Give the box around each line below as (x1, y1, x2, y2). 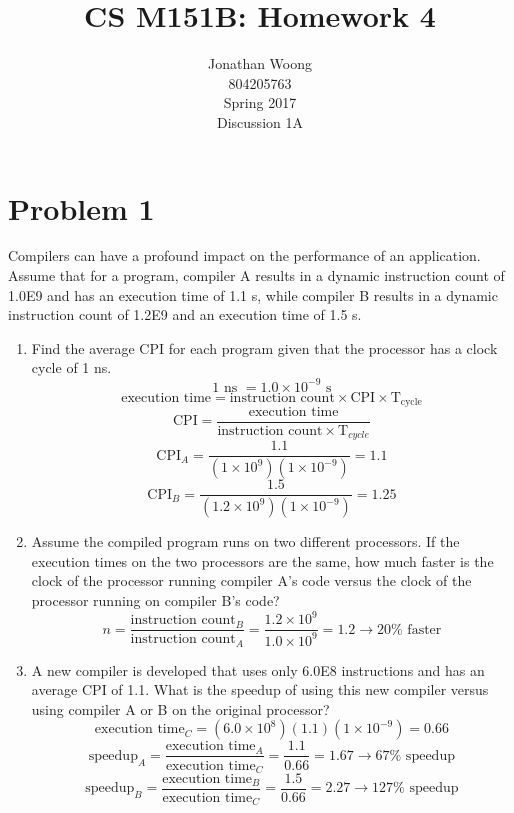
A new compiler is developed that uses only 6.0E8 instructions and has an (31, 659, 485, 680)
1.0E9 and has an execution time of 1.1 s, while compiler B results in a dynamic (8, 284, 498, 305)
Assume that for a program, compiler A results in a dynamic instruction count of (8, 265, 505, 286)
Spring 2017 (223, 92, 297, 113)
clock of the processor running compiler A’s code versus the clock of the (31, 570, 472, 591)
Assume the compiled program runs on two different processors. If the (31, 531, 460, 552)
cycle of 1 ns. (31, 357, 112, 378)
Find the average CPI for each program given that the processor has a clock (31, 337, 498, 358)
